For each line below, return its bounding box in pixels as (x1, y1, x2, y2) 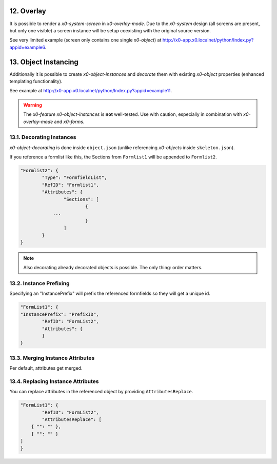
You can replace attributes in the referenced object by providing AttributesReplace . (9, 389, 193, 395)
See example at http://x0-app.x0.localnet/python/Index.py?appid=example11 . (9, 88, 172, 94)
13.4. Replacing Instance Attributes (9, 377, 99, 385)
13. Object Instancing (9, 57, 79, 66)
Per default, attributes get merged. (9, 365, 83, 371)
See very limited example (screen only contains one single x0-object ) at (9, 37, 162, 43)
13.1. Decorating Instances (9, 134, 76, 141)
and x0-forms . (54, 118, 85, 125)
